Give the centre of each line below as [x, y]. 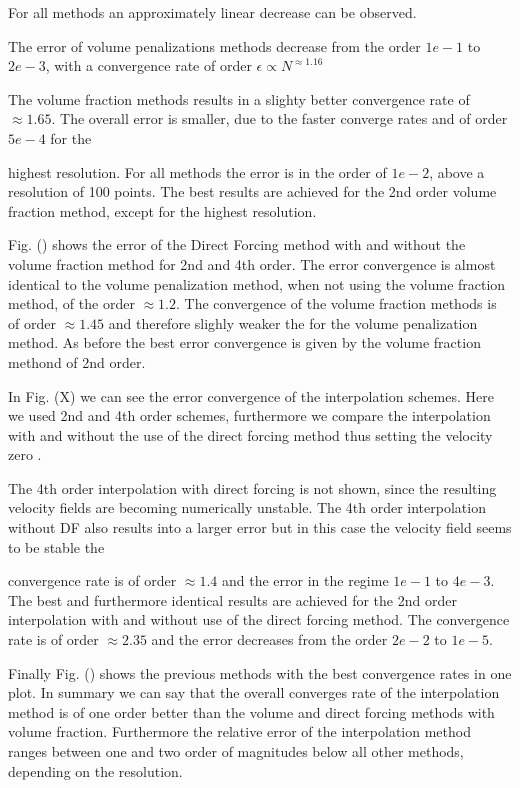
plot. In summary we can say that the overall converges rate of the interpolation [254, 692]
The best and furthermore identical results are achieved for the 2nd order [232, 599]
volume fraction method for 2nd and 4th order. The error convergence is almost [252, 263]
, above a [457, 171]
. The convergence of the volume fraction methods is [336, 303]
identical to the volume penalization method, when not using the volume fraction [257, 283]
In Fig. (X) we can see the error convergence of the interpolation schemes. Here [251, 395]
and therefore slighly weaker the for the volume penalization [293, 322]
